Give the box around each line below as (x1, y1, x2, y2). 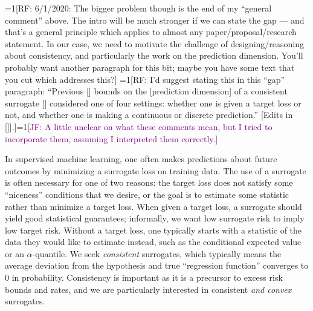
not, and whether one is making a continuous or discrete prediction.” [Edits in (5, 108, 293, 121)
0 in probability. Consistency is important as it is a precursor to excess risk (5, 271, 283, 284)
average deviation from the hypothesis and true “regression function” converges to (5, 259, 309, 272)
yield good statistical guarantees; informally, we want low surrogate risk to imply (5, 212, 305, 224)
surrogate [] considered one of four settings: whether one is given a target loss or (5, 96, 302, 109)
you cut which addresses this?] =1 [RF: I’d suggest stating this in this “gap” (5, 73, 285, 85)
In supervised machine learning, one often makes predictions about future (5, 152, 277, 165)
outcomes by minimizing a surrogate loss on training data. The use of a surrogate (5, 164, 306, 177)
